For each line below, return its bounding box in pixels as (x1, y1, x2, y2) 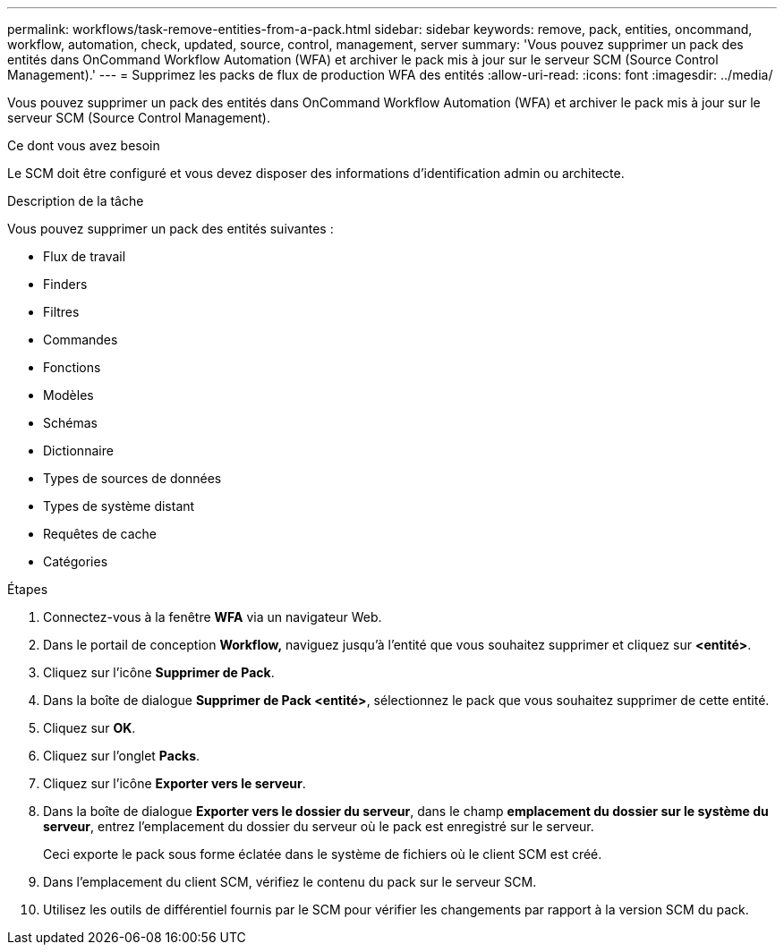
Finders (43, 276, 88, 292)
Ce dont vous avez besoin (7, 138, 160, 153)
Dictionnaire (43, 443, 114, 458)
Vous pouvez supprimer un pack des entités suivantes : (7, 221, 334, 236)
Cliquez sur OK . (43, 720, 136, 735)
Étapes (7, 582, 48, 597)
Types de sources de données (43, 471, 222, 486)
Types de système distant (43, 498, 195, 514)
